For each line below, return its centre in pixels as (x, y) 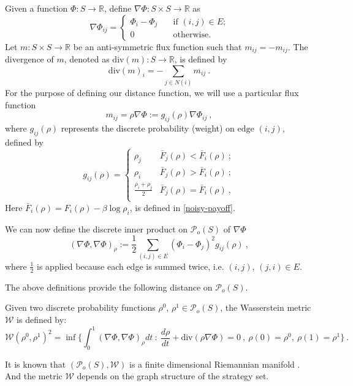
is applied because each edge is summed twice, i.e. (131, 266)
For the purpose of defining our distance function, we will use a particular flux (152, 92)
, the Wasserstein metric (266, 307)
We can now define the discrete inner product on (97, 228)
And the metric (34, 376)
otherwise (191, 35)
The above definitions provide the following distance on (109, 287)
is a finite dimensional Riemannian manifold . (214, 364)
